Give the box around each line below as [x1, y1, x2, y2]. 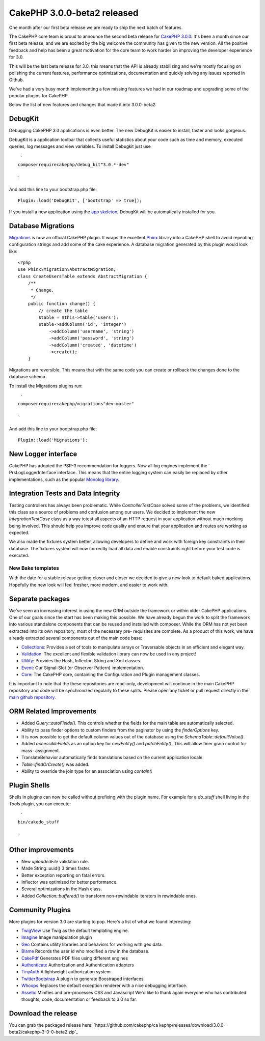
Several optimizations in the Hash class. [21, 886, 102, 892]
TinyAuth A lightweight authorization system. [21, 969, 112, 975]
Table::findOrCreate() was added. [21, 761, 90, 767]
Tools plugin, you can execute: [9, 801, 71, 807]
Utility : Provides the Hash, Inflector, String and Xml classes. [21, 658, 142, 664]
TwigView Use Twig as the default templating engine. [21, 928, 129, 933]
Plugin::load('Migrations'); [18, 437, 88, 443]
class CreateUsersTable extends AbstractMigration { [18, 273, 147, 279]
